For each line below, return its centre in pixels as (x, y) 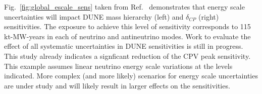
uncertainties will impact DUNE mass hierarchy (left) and (94, 16)
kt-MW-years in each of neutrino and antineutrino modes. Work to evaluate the (127, 36)
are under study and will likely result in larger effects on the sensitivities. (117, 85)
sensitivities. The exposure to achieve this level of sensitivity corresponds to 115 (127, 26)
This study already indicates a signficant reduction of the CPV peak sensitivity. (127, 56)
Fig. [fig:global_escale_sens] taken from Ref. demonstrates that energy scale (124, 7)
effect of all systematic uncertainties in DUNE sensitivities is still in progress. (124, 46)
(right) (209, 16)
